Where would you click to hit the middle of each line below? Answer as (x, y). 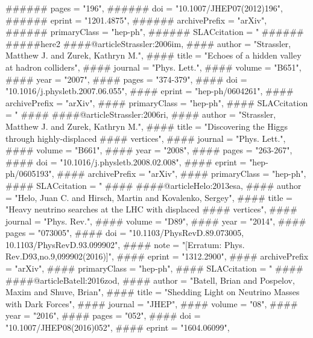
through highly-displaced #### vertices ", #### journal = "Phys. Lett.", (146, 138)
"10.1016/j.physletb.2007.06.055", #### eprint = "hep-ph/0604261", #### (150, 91)
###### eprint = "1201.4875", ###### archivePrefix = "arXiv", (136, 20)
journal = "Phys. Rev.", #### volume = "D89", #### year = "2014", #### (156, 221)
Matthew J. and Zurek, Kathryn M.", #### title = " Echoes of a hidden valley (153, 55)
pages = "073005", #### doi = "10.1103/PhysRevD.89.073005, (125, 233)
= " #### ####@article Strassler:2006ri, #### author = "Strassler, (141, 114)
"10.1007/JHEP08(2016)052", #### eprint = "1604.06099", (118, 327)
